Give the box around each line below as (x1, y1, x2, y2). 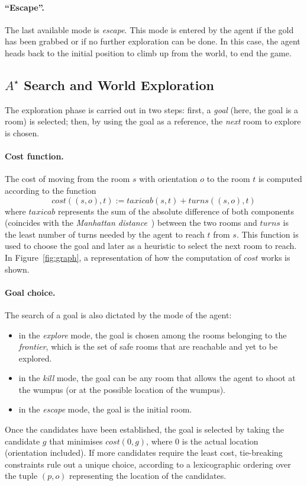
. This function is (236, 228, 299, 240)
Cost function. (5, 150, 64, 162)
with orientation (139, 172, 198, 185)
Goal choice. (5, 286, 56, 298)
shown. (5, 263, 30, 275)
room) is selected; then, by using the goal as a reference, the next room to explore (5, 115, 301, 127)
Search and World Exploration (24, 75, 214, 94)
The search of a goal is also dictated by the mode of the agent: (5, 308, 232, 321)
